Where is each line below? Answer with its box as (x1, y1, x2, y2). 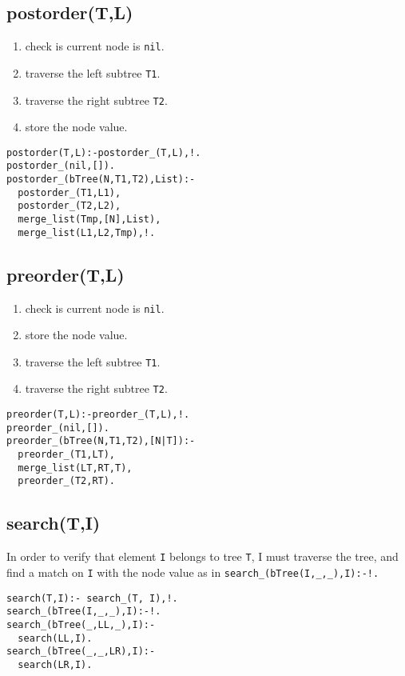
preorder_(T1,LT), (18, 449, 116, 461)
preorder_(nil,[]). (6, 422, 109, 434)
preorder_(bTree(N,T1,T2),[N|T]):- (6, 435, 196, 447)
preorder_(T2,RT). (18, 475, 116, 487)
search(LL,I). (18, 632, 93, 644)
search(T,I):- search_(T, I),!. (6, 592, 178, 604)
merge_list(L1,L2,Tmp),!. (18, 226, 156, 238)
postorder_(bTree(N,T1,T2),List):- (6, 174, 196, 186)
